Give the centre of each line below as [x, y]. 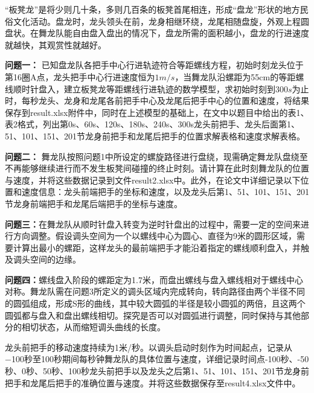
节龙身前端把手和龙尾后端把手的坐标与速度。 [94, 203]
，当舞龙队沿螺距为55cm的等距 [235, 76]
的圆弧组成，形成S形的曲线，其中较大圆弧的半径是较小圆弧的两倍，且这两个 [155, 303]
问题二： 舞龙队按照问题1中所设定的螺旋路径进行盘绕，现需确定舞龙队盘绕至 [156, 156]
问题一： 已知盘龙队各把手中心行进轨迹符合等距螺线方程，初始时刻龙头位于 [154, 65]
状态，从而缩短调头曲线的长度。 [102, 327]
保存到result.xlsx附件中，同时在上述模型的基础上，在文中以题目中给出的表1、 [157, 112]
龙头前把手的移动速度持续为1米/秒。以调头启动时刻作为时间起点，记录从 [149, 347]
